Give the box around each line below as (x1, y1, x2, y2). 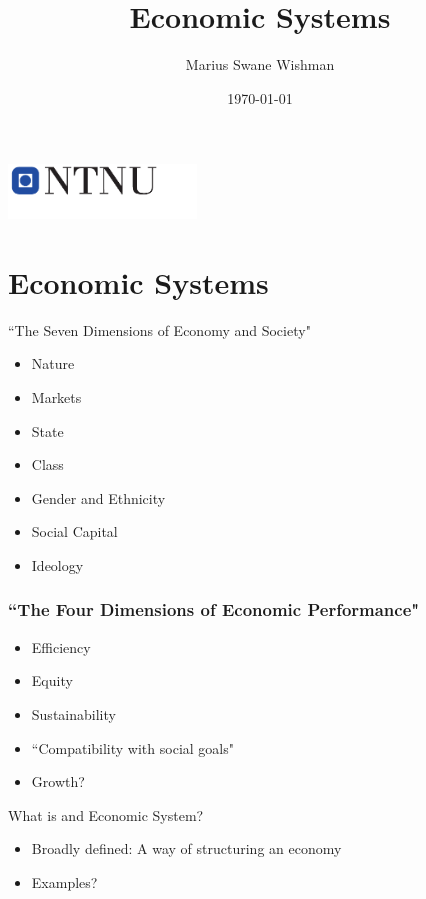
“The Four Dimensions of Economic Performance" (8, 597, 420, 622)
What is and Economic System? (8, 804, 204, 825)
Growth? (31, 771, 85, 792)
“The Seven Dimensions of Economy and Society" (8, 319, 311, 340)
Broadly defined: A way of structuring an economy (31, 838, 342, 859)
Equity (31, 670, 73, 691)
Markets (31, 386, 82, 407)
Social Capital (31, 521, 118, 542)
